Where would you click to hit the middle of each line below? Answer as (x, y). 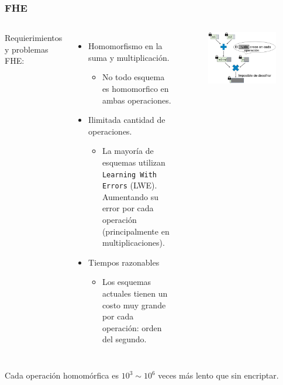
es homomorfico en (135, 88)
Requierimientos (34, 38)
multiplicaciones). (133, 243)
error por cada (128, 208)
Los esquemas (127, 282)
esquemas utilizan (134, 162)
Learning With (129, 175)
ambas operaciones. (137, 100)
